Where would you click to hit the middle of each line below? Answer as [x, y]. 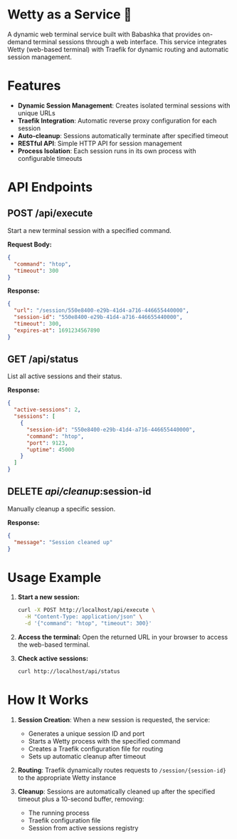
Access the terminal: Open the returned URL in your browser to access [123, 637]
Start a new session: [48, 597]
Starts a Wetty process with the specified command [104, 741]
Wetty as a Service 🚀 [70, 15]
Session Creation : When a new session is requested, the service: [114, 719]
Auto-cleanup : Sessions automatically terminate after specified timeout [123, 135]
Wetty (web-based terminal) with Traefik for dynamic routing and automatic [118, 49]
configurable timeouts [50, 158]
